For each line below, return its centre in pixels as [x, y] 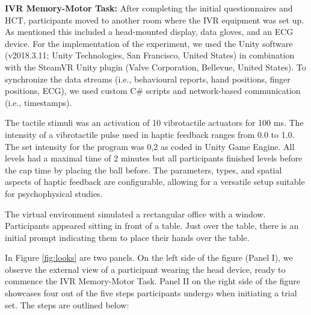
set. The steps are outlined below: [67, 304]
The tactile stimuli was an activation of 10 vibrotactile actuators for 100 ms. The [154, 123]
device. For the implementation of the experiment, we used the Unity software [149, 43]
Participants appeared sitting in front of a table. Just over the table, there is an [152, 226]
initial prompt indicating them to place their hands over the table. [127, 237]
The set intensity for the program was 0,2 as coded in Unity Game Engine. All [150, 146]
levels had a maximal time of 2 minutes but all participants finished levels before [154, 158]
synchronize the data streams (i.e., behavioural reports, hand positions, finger [148, 79]
